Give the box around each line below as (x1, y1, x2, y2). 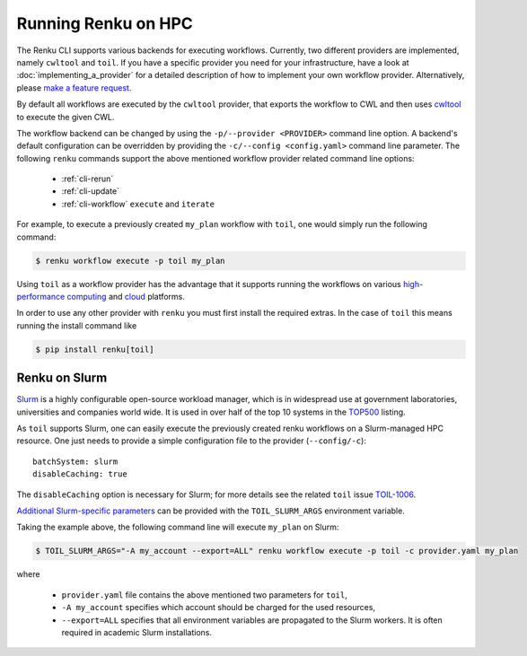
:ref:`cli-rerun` (61, 173, 114, 184)
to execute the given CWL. (16, 111, 115, 122)
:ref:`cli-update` (61, 186, 120, 197)
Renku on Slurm (16, 371, 108, 386)
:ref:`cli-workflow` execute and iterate (61, 198, 215, 209)
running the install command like (16, 319, 137, 331)
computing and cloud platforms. (66, 291, 186, 302)
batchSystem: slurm (32, 456, 119, 467)
